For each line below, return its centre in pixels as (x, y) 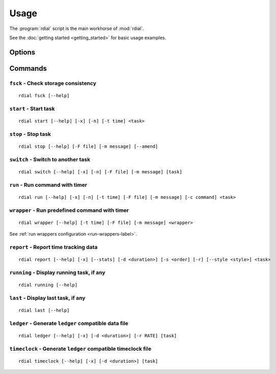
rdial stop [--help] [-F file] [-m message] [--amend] (88, 146)
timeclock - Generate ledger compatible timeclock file (80, 349)
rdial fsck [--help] (44, 96)
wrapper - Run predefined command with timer (69, 210)
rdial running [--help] (48, 285)
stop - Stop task (30, 134)
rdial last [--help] (44, 310)
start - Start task (32, 108)
